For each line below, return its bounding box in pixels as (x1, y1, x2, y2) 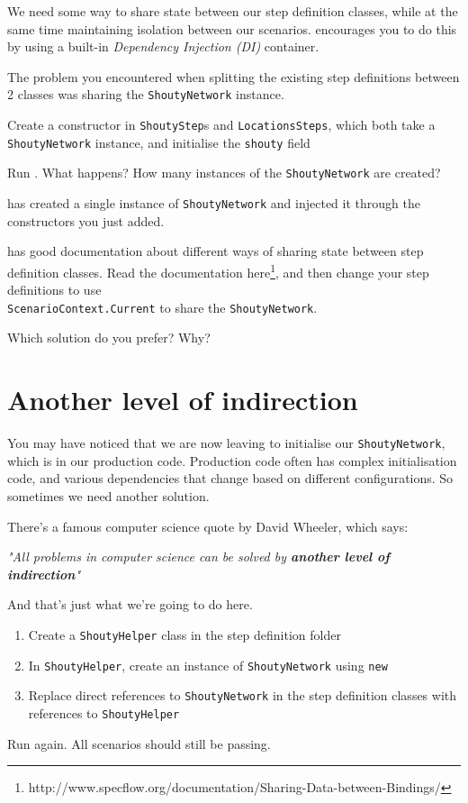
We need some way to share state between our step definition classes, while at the (7, 2, 458, 20)
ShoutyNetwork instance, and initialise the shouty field (7, 132, 310, 151)
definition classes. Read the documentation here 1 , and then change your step (7, 260, 429, 281)
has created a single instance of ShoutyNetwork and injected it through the (7, 194, 420, 212)
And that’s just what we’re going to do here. (7, 595, 253, 614)
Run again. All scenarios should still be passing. (7, 734, 271, 753)
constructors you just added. (7, 211, 165, 230)
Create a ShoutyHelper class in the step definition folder (28, 625, 341, 643)
